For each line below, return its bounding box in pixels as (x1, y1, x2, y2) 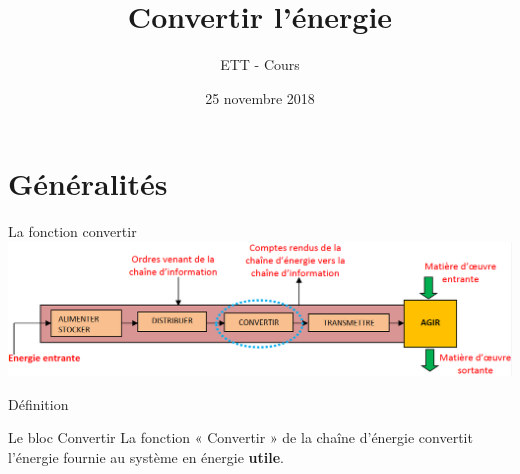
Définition (8, 393, 69, 414)
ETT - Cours (220, 54, 300, 75)
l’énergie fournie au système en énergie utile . (8, 446, 284, 467)
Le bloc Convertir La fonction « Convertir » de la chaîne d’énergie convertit (8, 427, 473, 448)
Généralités (8, 163, 168, 204)
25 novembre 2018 (205, 87, 315, 108)
